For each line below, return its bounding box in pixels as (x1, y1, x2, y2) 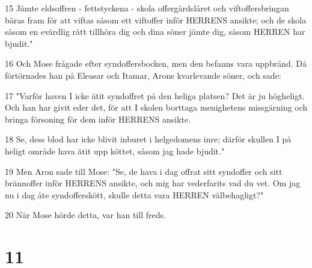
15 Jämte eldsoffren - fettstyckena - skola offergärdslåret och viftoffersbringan (5, 2, 289, 14)
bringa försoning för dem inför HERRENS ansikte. (5, 112, 191, 125)
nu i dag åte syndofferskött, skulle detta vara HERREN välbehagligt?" (5, 188, 264, 201)
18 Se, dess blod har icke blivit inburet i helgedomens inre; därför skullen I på (5, 133, 292, 145)
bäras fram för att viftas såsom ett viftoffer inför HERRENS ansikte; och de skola (5, 13, 307, 26)
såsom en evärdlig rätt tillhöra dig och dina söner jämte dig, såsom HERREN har (5, 25, 305, 38)
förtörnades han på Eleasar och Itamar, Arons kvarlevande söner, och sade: (5, 69, 281, 81)
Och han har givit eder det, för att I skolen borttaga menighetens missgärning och (5, 101, 308, 114)
